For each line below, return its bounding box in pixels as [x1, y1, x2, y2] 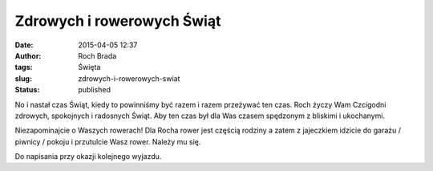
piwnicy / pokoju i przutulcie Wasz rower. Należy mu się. [14, 136, 201, 146]
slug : [14, 73, 32, 83]
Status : [14, 85, 40, 95]
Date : [14, 40, 34, 50]
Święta [78, 63, 101, 72]
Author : [14, 51, 42, 60]
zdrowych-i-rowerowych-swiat [78, 73, 180, 83]
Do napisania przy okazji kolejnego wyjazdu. [14, 152, 162, 161]
